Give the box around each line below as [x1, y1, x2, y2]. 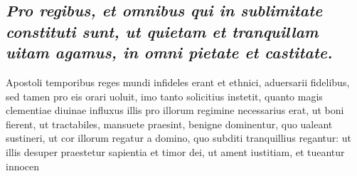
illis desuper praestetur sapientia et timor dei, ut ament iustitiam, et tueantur [6, 144, 345, 159]
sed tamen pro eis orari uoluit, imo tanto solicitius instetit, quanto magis [6, 88, 323, 103]
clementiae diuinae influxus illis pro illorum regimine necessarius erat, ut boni [6, 103, 344, 118]
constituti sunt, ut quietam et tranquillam [6, 20, 319, 42]
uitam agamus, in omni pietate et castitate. [6, 41, 333, 63]
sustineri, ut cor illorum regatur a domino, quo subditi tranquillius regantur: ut [6, 130, 352, 145]
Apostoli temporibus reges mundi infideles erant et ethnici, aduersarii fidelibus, [6, 74, 350, 89]
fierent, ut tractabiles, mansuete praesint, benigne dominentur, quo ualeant [6, 116, 333, 131]
